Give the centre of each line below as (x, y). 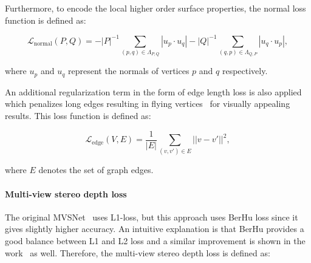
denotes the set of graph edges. (96, 170)
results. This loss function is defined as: (78, 115)
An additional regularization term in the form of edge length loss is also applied (153, 91)
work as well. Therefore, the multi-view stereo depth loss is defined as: (138, 252)
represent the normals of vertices (128, 71)
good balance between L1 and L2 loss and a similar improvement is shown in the (155, 240)
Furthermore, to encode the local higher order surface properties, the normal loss (155, 8)
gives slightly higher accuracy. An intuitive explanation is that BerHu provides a (155, 229)
